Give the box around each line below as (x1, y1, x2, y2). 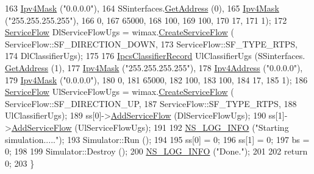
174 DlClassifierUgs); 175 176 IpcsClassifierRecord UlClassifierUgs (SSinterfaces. (5, 49, 305, 62)
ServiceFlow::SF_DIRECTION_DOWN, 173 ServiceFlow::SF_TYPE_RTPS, (5, 37, 298, 50)
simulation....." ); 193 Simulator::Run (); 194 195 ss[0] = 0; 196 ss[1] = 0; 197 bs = (5, 133, 310, 145)
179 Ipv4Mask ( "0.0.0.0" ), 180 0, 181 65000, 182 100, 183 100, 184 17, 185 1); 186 (5, 73, 308, 86)
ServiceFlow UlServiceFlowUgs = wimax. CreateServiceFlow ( (5, 85, 234, 98)
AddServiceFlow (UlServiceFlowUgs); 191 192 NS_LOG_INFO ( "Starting (11, 120, 289, 133)
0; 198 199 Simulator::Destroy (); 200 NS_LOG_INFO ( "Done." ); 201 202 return (5, 145, 308, 158)
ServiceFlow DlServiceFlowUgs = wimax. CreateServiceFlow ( (5, 26, 234, 38)
